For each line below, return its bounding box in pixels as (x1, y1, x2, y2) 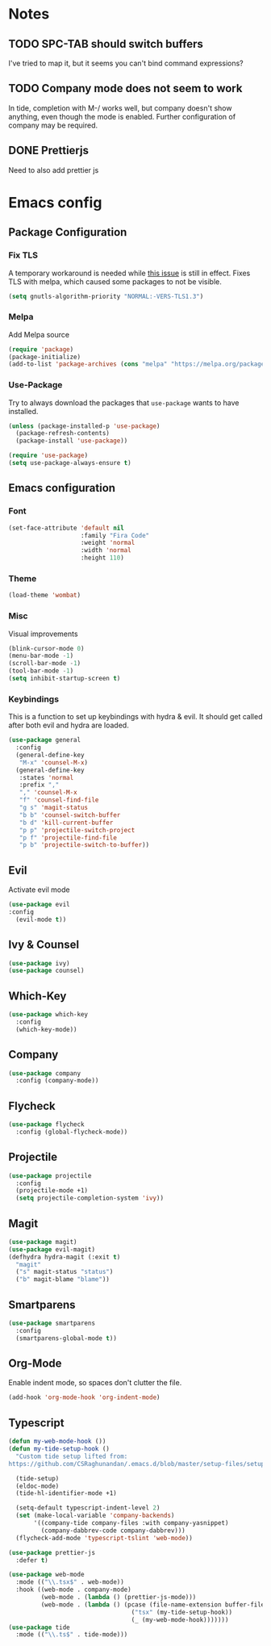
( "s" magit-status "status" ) (15, 1268, 114, 1276)
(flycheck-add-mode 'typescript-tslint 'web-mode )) (15, 1534, 194, 1542)
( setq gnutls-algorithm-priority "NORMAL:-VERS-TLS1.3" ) (8, 292, 204, 300)
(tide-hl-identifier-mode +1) (15, 1489, 117, 1497)
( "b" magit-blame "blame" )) (15, 1275, 110, 1284)
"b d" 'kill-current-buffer (19, 819, 114, 827)
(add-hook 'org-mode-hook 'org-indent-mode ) (8, 1393, 161, 1401)
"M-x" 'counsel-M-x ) (19, 758, 89, 767)
